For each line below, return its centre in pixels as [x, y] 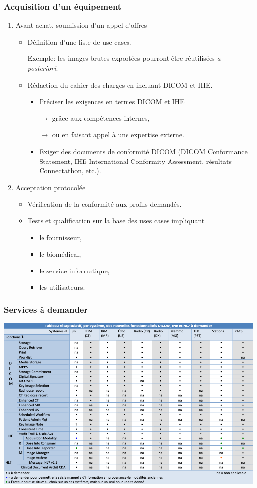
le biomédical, [60, 254]
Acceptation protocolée [50, 187]
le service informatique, [74, 270]
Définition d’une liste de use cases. [79, 41]
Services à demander [46, 309]
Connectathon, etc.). [70, 171]
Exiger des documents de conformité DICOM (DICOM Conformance [143, 151]
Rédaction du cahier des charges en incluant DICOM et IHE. [120, 84]
